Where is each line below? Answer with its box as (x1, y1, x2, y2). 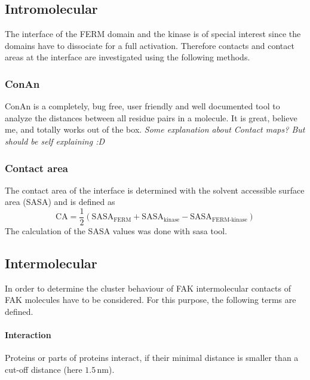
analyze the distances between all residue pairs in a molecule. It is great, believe (5, 111, 297, 124)
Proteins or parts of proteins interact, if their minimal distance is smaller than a (5, 351, 299, 364)
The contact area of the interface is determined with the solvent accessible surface (5, 183, 305, 196)
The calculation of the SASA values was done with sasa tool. (5, 225, 228, 237)
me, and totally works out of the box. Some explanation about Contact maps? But (5, 123, 305, 136)
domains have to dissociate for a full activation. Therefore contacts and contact (5, 39, 294, 51)
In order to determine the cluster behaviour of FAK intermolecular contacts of (5, 281, 291, 294)
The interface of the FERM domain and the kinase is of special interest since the (5, 27, 301, 40)
